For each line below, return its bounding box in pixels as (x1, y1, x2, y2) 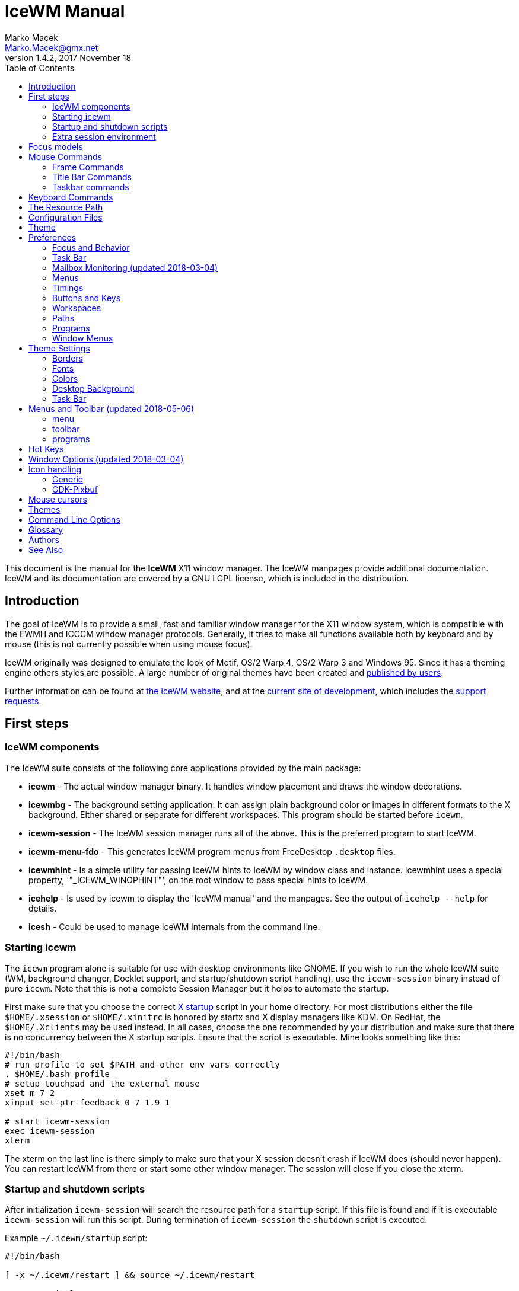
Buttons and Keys (52, 292, 121, 303)
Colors (52, 373, 78, 384)
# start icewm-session (5, 1116, 110, 1126)
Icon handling (28, 464, 81, 474)
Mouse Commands (28, 151, 103, 162)
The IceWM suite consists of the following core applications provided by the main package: (5, 762, 361, 773)
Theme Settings (28, 343, 90, 353)
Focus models (28, 141, 83, 152)
